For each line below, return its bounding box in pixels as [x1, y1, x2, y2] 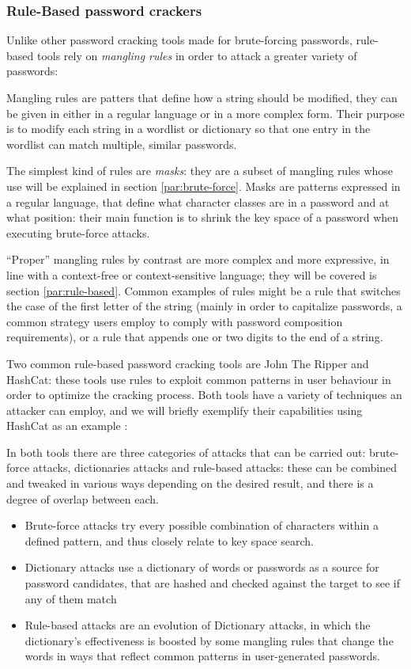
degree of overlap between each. [6, 490, 159, 507]
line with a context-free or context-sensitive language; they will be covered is [6, 266, 377, 283]
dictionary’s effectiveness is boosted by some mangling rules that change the [25, 632, 394, 648]
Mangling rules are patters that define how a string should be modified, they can [6, 89, 398, 105]
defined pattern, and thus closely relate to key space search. [25, 532, 314, 549]
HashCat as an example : [6, 417, 128, 434]
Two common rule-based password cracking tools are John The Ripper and [6, 355, 369, 371]
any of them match [25, 590, 117, 606]
